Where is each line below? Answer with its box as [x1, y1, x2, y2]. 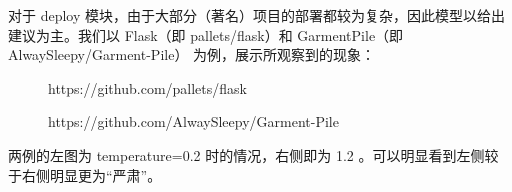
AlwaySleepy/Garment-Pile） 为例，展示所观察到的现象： [8, 44, 376, 65]
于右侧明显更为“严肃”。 [8, 164, 162, 185]
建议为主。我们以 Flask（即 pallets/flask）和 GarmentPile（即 [8, 24, 404, 45]
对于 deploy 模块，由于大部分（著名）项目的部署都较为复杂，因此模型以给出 [8, 5, 505, 25]
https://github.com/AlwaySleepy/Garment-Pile [48, 111, 339, 132]
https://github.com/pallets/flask [48, 77, 247, 98]
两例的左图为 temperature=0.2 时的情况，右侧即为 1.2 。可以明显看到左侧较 [8, 144, 499, 165]
